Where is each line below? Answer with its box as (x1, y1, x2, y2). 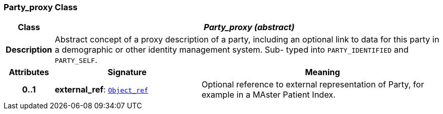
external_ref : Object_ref (54, 84, 148, 95)
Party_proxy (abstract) (203, 22, 295, 33)
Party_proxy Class (4, 2, 78, 12)
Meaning (305, 67, 340, 78)
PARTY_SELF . (54, 55, 98, 65)
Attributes (9, 67, 49, 78)
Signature (107, 67, 147, 78)
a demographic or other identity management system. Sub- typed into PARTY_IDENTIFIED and (54, 44, 409, 55)
